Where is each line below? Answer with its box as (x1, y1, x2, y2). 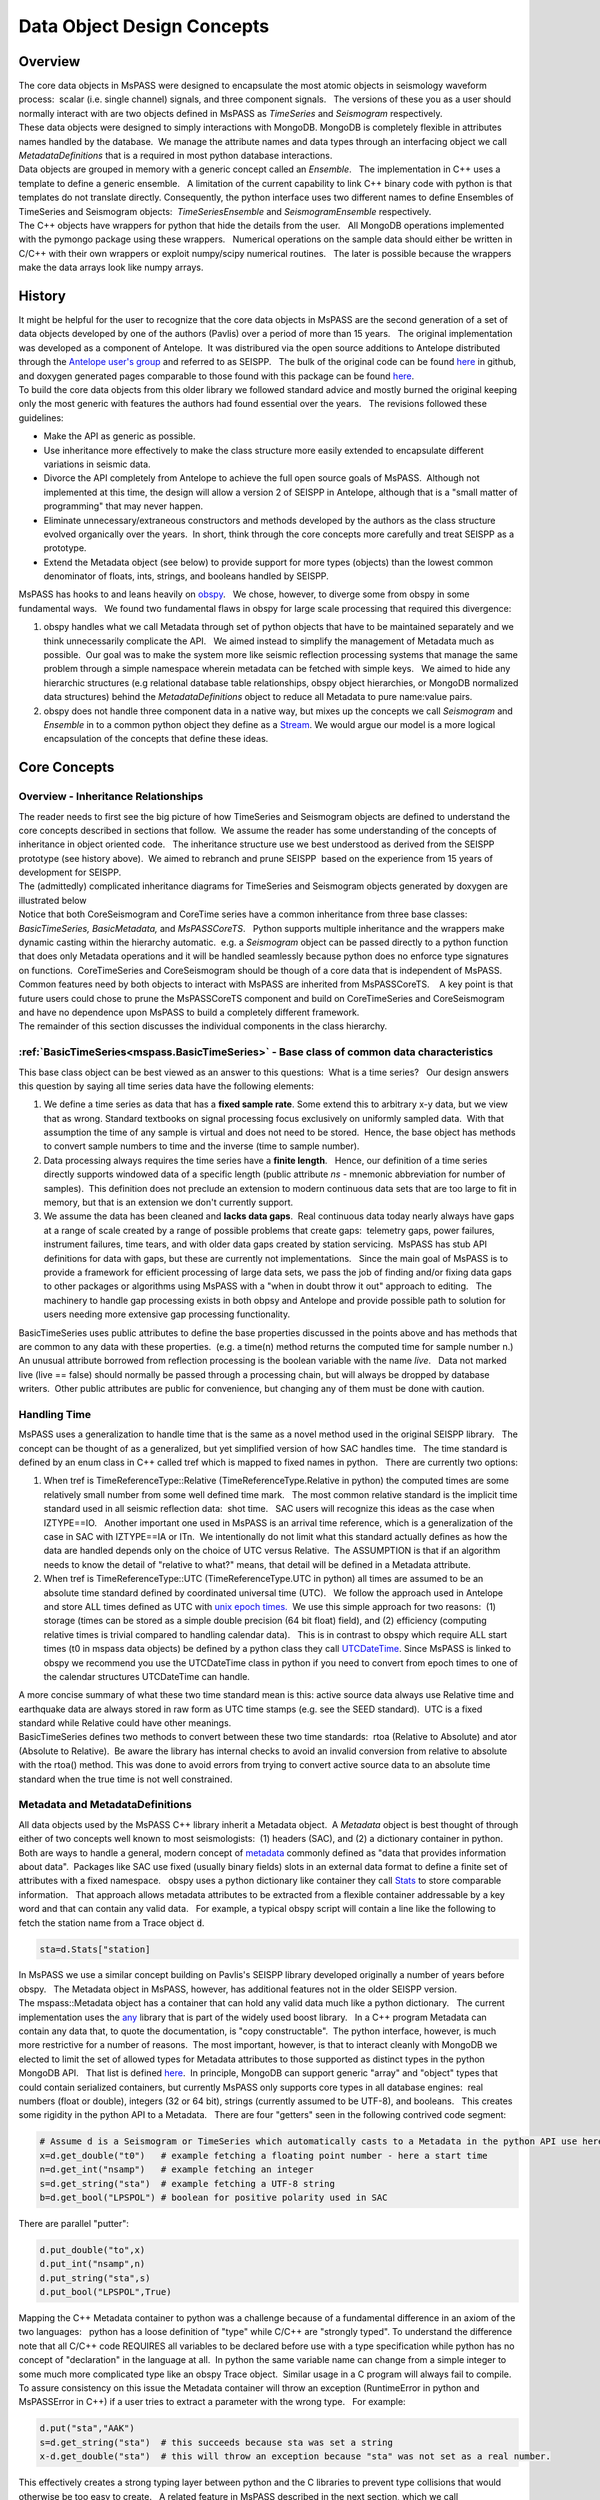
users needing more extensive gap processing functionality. (43, 1308, 290, 1320)
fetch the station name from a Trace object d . (18, 1916, 205, 1929)
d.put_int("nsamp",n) (39, 2258, 146, 2270)
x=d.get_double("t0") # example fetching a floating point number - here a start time (39, 2150, 489, 2161)
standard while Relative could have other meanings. (18, 1717, 232, 1729)
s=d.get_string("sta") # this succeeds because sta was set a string (39, 2436, 394, 2448)
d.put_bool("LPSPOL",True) (39, 2286, 172, 2298)
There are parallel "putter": (18, 2217, 129, 2229)
